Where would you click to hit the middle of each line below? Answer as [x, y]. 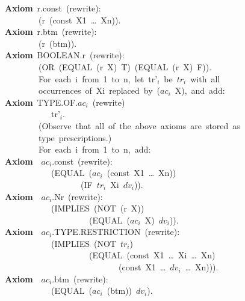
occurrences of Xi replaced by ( [99, 90]
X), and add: [200, 90]
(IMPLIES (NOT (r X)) [98, 208]
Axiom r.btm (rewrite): [51, 32]
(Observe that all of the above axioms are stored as [139, 125]
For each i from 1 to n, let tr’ [98, 78]
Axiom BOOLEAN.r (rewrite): [65, 55]
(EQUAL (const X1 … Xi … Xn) [152, 255]
